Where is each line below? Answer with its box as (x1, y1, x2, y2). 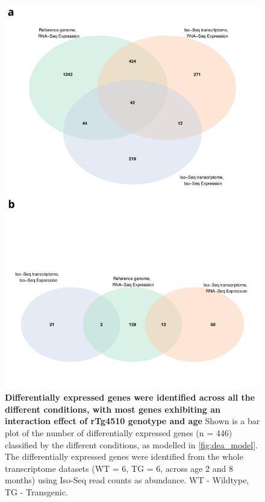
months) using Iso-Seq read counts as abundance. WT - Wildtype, (5, 474, 249, 486)
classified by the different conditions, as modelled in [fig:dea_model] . (5, 438, 258, 451)
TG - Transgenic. (5, 485, 68, 498)
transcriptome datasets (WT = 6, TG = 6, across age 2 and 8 (5, 462, 233, 474)
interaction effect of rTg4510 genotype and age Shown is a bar (5, 415, 260, 427)
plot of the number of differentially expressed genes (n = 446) (5, 426, 232, 439)
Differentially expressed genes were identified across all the (5, 391, 255, 404)
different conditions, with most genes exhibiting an (5, 402, 220, 415)
